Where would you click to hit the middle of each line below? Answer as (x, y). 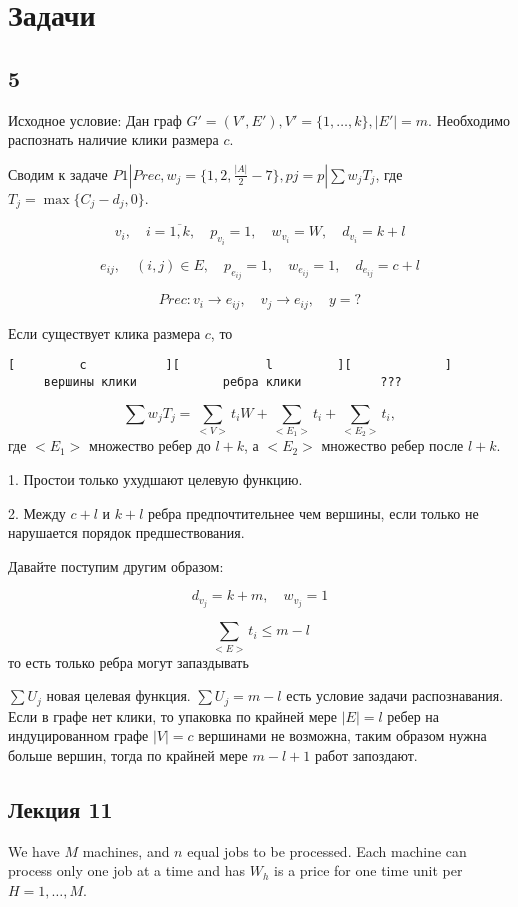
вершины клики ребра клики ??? (222, 382)
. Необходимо (469, 119)
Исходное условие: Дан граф (95, 119)
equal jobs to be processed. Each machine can (327, 850)
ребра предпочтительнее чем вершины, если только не (313, 512)
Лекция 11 (60, 809)
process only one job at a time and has (127, 870)
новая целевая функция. (118, 695)
